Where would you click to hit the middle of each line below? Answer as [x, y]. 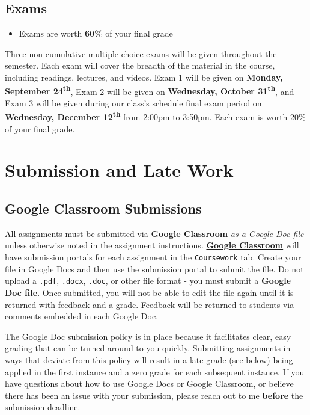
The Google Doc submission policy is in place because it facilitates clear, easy [148, 336]
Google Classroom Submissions [103, 208]
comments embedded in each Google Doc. [82, 316]
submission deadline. [43, 407]
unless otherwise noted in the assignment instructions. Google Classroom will [152, 245]
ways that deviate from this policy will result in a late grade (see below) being [149, 359]
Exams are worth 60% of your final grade [96, 33]
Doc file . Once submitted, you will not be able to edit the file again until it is [149, 292]
